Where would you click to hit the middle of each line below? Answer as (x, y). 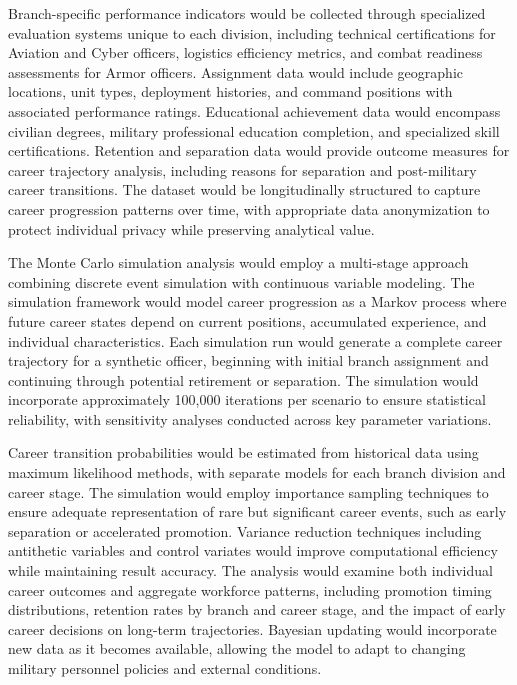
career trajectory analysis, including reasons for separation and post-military (242, 169)
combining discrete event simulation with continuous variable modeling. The (241, 281)
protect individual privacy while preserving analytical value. (191, 228)
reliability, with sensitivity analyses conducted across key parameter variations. (250, 418)
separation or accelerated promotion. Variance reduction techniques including (245, 530)
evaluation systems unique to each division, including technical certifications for (252, 32)
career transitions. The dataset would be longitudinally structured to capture (244, 189)
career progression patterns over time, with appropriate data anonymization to (249, 208)
